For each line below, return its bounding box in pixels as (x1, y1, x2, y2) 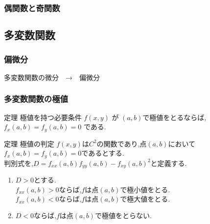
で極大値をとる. (120, 194, 170, 204)
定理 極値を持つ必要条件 (4, 112, 82, 122)
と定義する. (150, 158, 187, 168)
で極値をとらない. (94, 210, 152, 220)
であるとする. (81, 148, 124, 158)
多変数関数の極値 (4, 93, 68, 105)
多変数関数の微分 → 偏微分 (4, 72, 100, 82)
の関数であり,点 (96, 138, 147, 148)
